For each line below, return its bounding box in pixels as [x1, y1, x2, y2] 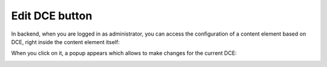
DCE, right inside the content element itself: [11, 38, 120, 45]
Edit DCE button [11, 9, 93, 22]
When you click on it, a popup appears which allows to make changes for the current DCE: [11, 49, 237, 57]
